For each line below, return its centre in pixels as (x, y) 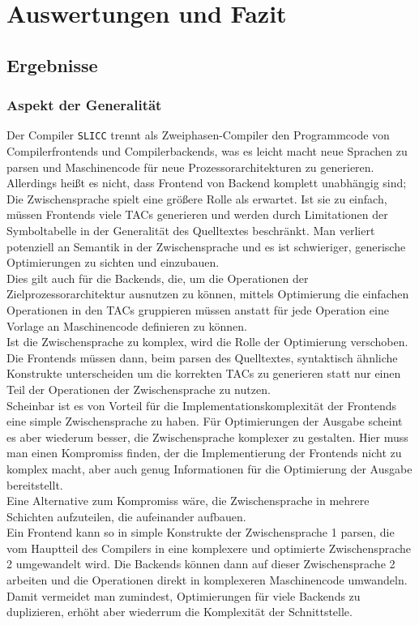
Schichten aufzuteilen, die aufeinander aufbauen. (126, 516)
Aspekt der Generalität (84, 105)
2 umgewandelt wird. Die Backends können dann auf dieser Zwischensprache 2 (201, 564)
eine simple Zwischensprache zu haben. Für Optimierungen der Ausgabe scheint (205, 421)
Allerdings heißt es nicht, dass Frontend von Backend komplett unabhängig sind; (207, 183)
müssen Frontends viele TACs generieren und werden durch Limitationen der (197, 214)
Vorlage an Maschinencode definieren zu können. (127, 325)
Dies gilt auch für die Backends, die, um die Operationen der (158, 278)
